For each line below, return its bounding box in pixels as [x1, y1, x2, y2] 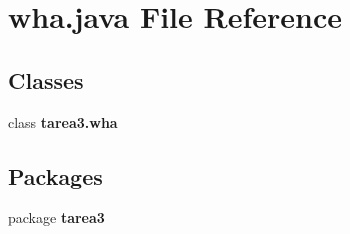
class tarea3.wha [8, 111, 118, 132]
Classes [8, 64, 84, 95]
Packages [8, 160, 103, 191]
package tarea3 [8, 207, 105, 228]
